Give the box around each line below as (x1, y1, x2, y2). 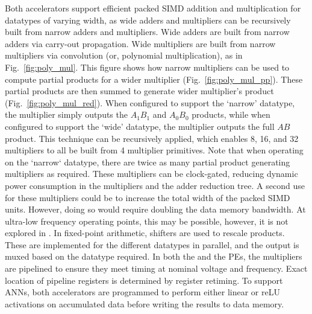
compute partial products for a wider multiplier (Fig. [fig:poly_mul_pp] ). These (5, 72, 303, 85)
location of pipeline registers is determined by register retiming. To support (5, 274, 283, 286)
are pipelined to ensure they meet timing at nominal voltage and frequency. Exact (5, 262, 308, 275)
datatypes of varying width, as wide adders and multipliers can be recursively (5, 13, 291, 26)
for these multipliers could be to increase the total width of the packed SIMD (5, 191, 290, 203)
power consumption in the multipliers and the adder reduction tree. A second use (5, 179, 305, 191)
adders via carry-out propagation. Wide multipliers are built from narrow (5, 37, 276, 50)
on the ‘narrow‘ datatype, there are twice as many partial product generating (5, 155, 290, 168)
